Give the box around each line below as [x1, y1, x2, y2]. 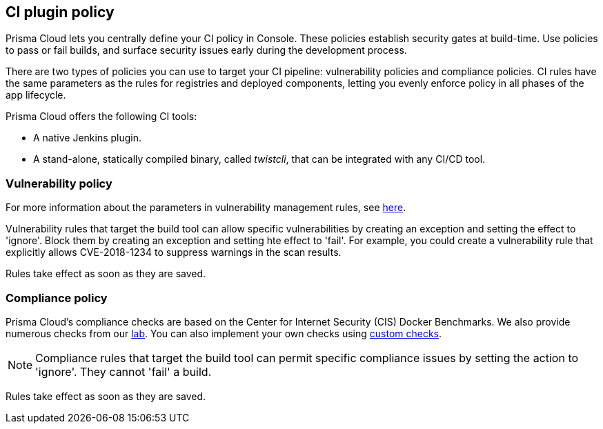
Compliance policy [6, 290, 108, 305]
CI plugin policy [6, 3, 115, 21]
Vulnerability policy [6, 176, 112, 190]
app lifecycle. [6, 89, 66, 101]
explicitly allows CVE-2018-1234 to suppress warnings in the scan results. [6, 246, 342, 259]
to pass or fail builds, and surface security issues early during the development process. [6, 44, 407, 57]
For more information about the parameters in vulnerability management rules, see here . [6, 201, 406, 214]
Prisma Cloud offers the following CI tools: [6, 110, 197, 123]
